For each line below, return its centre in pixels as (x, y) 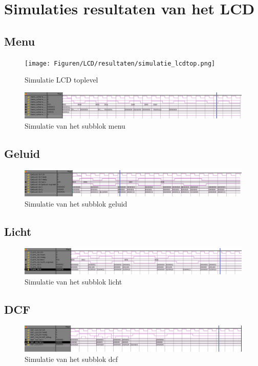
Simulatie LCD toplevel (61, 80)
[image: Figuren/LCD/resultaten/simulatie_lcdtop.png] (120, 63)
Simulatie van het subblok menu (75, 125)
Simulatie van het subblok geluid (76, 203)
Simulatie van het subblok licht (73, 281)
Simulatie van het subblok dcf (71, 359)
